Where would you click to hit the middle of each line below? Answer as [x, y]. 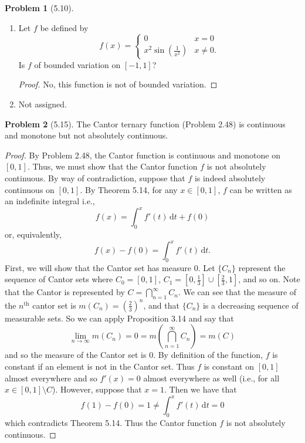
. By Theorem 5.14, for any [129, 189]
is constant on [229, 366]
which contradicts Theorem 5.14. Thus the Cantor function [111, 423]
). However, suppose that [97, 389]
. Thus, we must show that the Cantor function [112, 166]
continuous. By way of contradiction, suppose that [95, 177]
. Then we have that [200, 389]
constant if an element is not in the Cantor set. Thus [100, 366]
